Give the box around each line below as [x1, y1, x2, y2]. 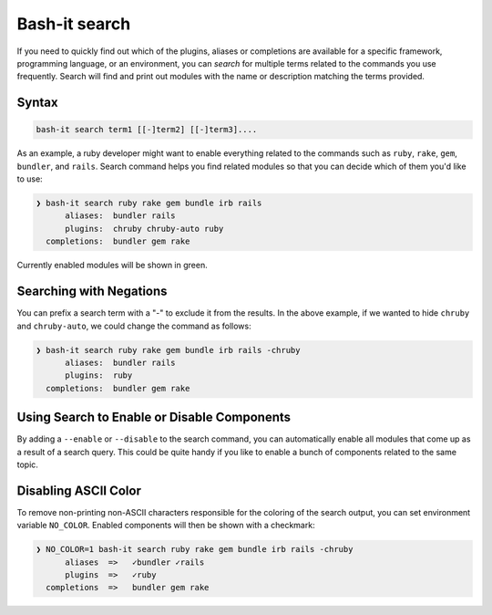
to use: [16, 173, 43, 184]
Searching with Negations [16, 284, 168, 299]
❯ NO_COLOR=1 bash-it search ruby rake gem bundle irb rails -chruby [36, 544, 354, 555]
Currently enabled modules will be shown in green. [16, 260, 209, 271]
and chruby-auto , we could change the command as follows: [16, 320, 251, 331]
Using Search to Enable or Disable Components [16, 410, 292, 425]
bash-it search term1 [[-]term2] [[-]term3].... [36, 124, 258, 135]
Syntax [16, 95, 58, 110]
